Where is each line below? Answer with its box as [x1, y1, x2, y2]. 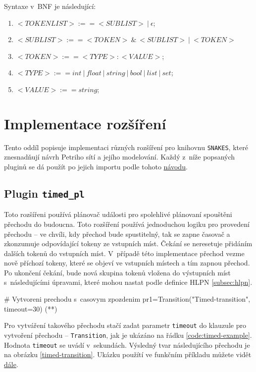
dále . [4, 359, 18, 369]
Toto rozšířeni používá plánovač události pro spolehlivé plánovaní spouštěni [4, 209, 232, 219]
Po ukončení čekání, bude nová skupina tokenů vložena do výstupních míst [4, 267, 231, 277]
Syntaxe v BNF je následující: [4, 1, 96, 11]
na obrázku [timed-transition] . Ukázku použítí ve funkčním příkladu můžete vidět [4, 349, 252, 360]
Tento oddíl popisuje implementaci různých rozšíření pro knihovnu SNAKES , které [4, 142, 248, 152]
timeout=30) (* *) [4, 303, 57, 314]
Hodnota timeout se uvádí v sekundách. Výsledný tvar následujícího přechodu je [4, 339, 250, 350]
